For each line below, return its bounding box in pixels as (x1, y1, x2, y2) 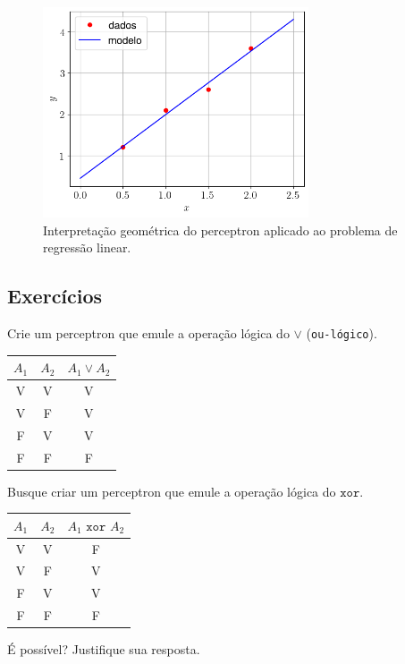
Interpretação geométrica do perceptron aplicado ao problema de (43, 220, 398, 239)
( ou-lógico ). (306, 323, 377, 342)
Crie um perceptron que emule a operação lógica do (7, 323, 290, 342)
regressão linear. (43, 238, 131, 257)
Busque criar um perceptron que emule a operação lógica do (7, 481, 336, 500)
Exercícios (7, 282, 103, 310)
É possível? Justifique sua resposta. (7, 640, 200, 659)
